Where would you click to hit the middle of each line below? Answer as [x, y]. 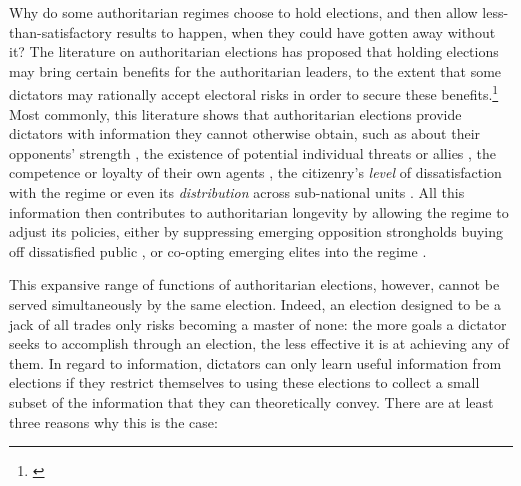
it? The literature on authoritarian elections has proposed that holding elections [254, 51]
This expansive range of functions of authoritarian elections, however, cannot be [254, 284]
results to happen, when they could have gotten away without [306, 31]
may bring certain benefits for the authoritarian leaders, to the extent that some [255, 70]
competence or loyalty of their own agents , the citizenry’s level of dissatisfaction [255, 172]
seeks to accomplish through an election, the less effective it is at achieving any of [259, 343]
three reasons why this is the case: [113, 421]
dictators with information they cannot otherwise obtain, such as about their [245, 133]
